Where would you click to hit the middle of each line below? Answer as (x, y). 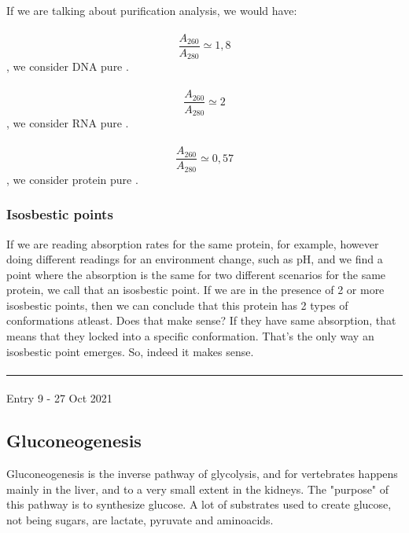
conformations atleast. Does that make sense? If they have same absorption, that (201, 320)
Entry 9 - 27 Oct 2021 (59, 398)
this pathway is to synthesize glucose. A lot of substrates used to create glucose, (199, 504)
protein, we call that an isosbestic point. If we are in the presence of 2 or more (195, 290)
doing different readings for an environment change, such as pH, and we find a (195, 259)
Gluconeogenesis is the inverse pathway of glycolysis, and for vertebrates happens (202, 474)
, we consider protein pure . (72, 179)
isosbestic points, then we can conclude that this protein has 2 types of (177, 305)
